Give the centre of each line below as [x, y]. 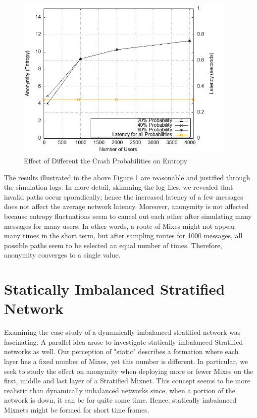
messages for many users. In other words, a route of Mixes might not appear [120, 226]
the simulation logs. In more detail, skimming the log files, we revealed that [119, 187]
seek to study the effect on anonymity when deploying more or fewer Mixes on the [129, 371]
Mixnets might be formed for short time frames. [77, 409]
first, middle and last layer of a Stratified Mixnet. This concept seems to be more [127, 381]
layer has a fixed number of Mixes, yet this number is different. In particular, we [126, 361]
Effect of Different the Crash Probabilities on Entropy [106, 160]
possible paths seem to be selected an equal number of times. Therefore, [113, 245]
